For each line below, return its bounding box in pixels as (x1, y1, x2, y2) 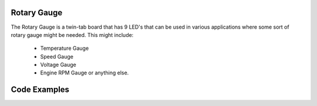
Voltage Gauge (40, 61, 76, 69)
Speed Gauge (40, 53, 73, 60)
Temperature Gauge (40, 45, 89, 52)
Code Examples (11, 85, 70, 95)
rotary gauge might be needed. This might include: (11, 31, 134, 38)
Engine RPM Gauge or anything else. (40, 69, 129, 76)
